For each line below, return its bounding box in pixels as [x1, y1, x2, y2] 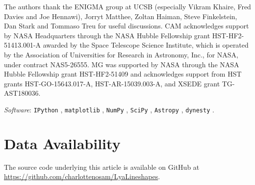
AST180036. [4, 88, 41, 98]
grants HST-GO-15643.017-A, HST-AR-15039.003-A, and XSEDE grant [4, 78, 220, 88]
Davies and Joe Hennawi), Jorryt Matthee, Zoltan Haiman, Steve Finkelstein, [4, 11, 237, 21]
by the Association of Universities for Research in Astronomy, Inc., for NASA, [4, 49, 239, 59]
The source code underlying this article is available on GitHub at [4, 161, 200, 172]
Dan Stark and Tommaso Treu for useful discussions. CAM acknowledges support [4, 21, 249, 31]
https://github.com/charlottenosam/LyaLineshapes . [4, 171, 160, 182]
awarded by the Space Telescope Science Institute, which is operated [43, 40, 249, 50]
